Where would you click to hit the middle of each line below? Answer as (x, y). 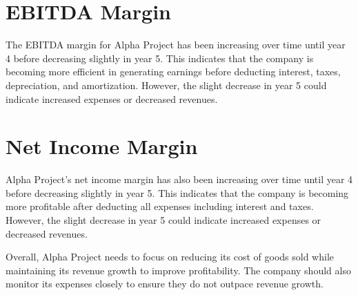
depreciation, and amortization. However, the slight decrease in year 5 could (166, 85)
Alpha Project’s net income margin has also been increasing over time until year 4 (179, 179)
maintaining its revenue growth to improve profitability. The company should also (178, 270)
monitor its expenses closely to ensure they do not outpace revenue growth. (165, 284)
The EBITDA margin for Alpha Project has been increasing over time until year (176, 45)
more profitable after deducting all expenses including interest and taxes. (160, 206)
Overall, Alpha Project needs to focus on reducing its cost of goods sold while (170, 257)
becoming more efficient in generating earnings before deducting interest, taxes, (173, 72)
